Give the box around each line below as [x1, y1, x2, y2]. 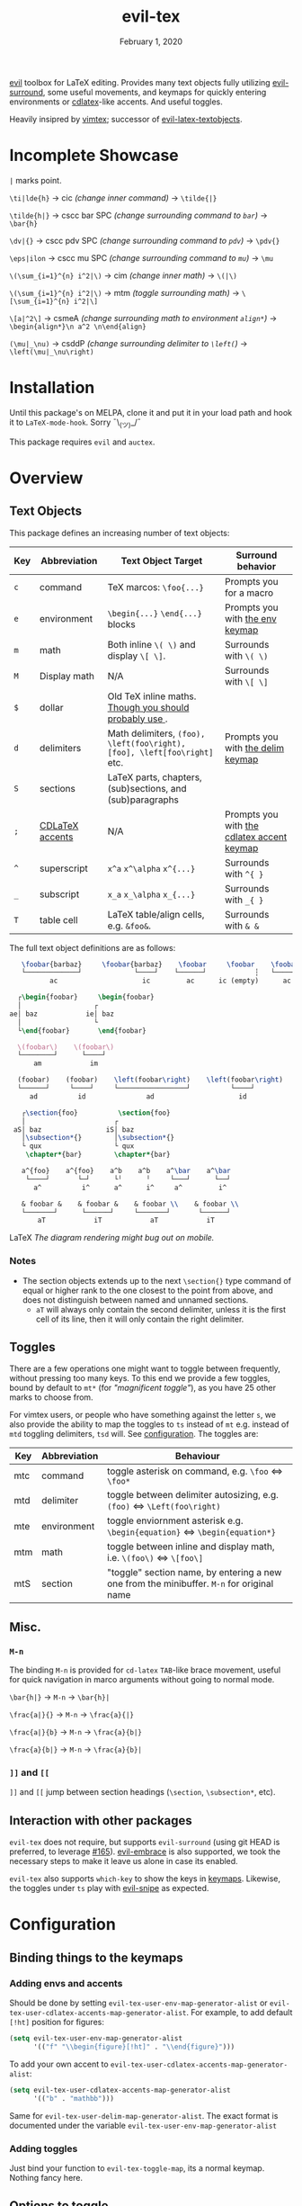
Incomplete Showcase [9, 146, 180, 166]
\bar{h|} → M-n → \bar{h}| [9, 1691, 111, 1702]
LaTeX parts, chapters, [107, 771, 202, 784]
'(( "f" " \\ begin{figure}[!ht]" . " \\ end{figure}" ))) [32, 2042, 235, 2052]
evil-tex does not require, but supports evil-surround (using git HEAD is [9, 1837, 280, 1848]
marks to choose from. [9, 1392, 93, 1403]
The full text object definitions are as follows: [9, 942, 176, 953]
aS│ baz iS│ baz [13, 1125, 135, 1134]
